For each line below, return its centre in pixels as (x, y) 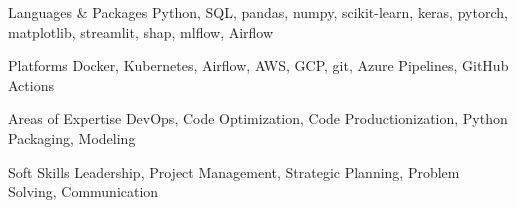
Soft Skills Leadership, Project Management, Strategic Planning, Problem (234, 171)
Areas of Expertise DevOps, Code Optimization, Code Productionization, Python (258, 118)
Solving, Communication (83, 191)
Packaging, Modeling (72, 137)
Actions (31, 84)
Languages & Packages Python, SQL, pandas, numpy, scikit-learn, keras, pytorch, (258, 12)
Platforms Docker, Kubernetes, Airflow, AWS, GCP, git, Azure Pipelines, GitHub (258, 65)
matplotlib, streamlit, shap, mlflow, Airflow (141, 31)
